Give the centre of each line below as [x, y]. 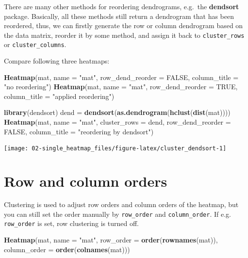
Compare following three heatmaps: [57, 61]
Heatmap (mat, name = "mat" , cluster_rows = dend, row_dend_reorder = [117, 122]
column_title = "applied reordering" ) [59, 96]
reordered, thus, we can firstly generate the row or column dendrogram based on [124, 25]
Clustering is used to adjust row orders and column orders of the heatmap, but [121, 204]
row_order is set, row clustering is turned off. [71, 223]
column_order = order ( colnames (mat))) [67, 249]
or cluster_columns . [35, 44]
